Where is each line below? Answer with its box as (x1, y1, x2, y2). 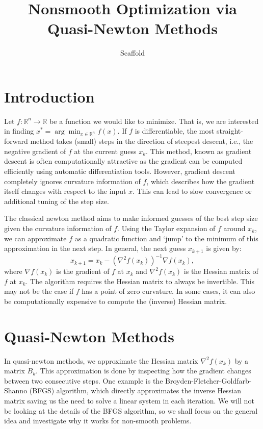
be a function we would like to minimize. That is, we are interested (49, 115, 259, 126)
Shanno (4, 385, 28, 396)
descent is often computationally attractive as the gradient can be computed (4, 156, 243, 166)
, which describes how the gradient (146, 175, 255, 186)
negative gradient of (4, 145, 66, 156)
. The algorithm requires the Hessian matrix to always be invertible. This (25, 275, 255, 286)
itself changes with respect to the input (4, 186, 126, 196)
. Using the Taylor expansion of (117, 222, 216, 233)
